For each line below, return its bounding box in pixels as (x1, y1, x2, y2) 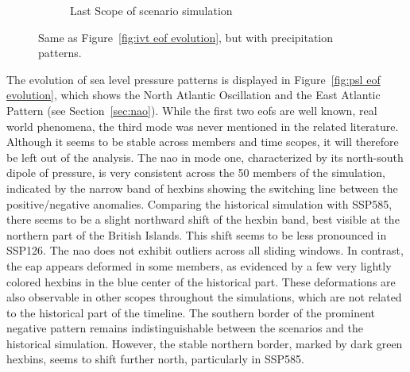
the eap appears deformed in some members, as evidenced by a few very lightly (6, 257, 392, 274)
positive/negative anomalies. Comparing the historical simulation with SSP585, (6, 195, 393, 212)
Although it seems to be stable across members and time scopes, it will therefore (6, 133, 399, 150)
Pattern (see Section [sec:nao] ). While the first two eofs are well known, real (6, 102, 377, 118)
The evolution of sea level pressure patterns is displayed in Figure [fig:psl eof (6, 71, 381, 87)
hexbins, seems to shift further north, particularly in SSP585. (6, 351, 304, 367)
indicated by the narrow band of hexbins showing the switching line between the (6, 179, 398, 196)
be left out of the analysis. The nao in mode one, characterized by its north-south (6, 148, 404, 165)
